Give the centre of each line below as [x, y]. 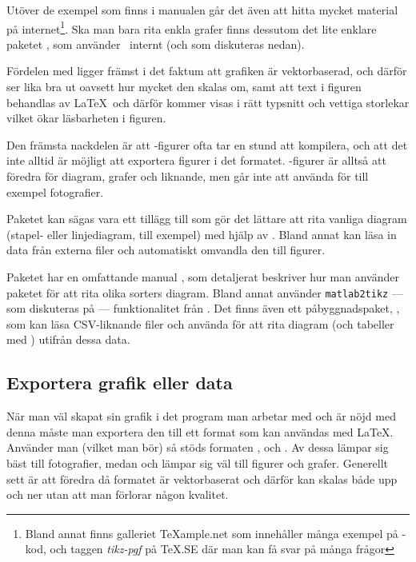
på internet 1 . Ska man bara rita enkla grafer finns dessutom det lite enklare [192, 27]
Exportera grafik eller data [120, 383]
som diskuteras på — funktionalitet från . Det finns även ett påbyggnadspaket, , [203, 308]
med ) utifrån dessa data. [68, 339]
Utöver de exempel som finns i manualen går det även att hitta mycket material [202, 10]
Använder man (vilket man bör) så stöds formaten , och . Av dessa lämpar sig [198, 447]
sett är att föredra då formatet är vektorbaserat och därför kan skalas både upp [202, 478]
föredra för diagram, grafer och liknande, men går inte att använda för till [188, 176]
